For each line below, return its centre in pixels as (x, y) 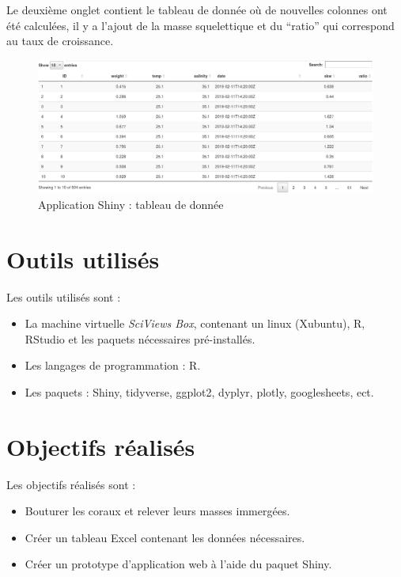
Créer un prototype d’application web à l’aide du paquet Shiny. (178, 564)
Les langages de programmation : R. (113, 365)
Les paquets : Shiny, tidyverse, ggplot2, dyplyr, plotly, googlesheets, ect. (199, 391)
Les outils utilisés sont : (64, 296)
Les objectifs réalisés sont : (71, 484)
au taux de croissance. (60, 41)
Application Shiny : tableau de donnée (131, 204)
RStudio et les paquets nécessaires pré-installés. (140, 338)
